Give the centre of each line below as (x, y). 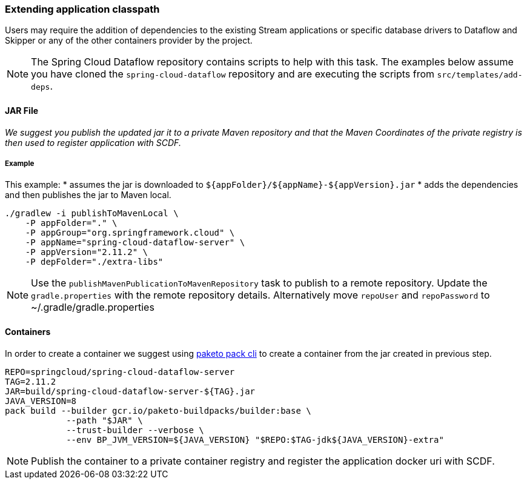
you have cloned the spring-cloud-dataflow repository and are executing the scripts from (233, 74)
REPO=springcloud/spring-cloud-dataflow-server (120, 372)
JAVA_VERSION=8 (41, 401)
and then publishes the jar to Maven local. (88, 195)
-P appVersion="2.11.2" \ (87, 252)
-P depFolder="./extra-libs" (94, 262)
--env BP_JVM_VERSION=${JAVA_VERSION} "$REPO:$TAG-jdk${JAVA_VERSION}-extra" (255, 439)
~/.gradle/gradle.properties (93, 307)
